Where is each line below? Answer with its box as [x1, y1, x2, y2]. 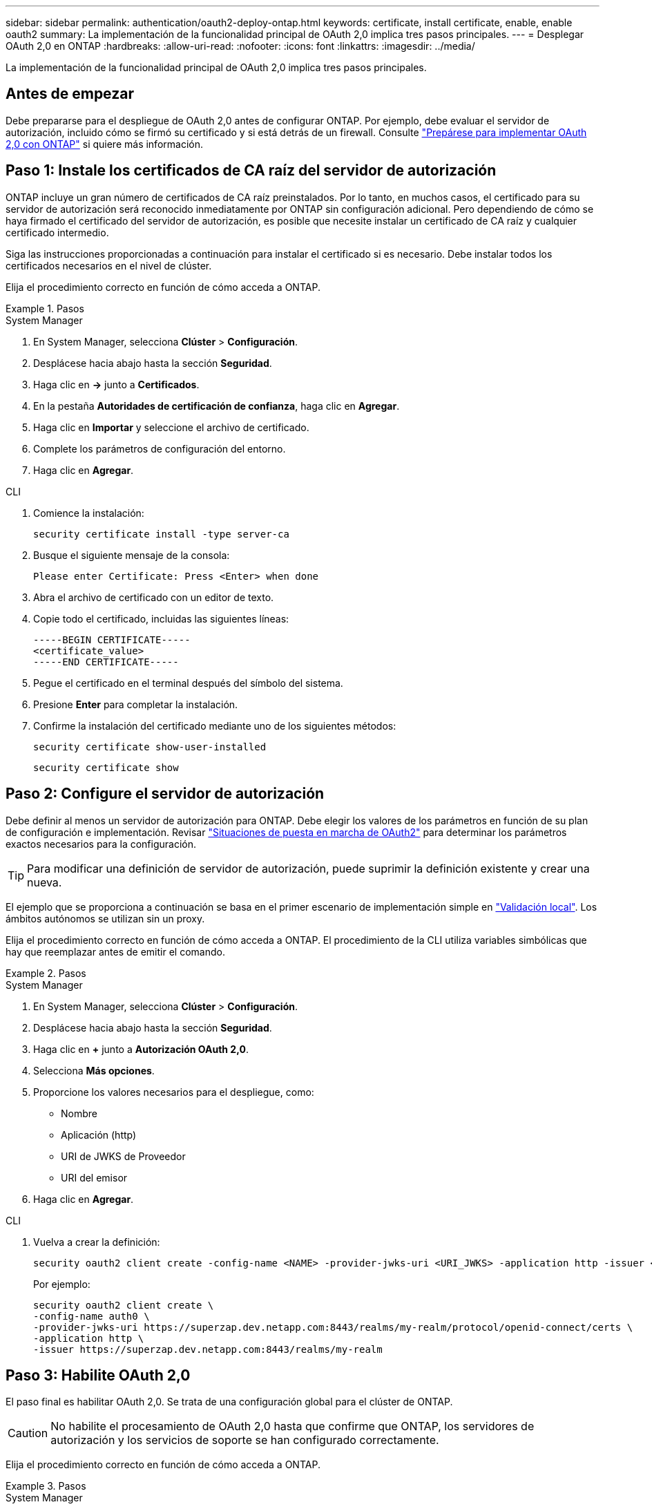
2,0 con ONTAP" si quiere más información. [6, 137, 203, 150]
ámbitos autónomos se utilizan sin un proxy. [6, 912, 205, 924]
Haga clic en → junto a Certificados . [33, 378, 200, 390]
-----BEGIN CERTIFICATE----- [33, 634, 191, 645]
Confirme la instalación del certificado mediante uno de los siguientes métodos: [33, 719, 396, 732]
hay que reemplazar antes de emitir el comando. [6, 945, 225, 958]
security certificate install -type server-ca [33, 528, 289, 540]
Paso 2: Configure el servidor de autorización [6, 785, 325, 803]
